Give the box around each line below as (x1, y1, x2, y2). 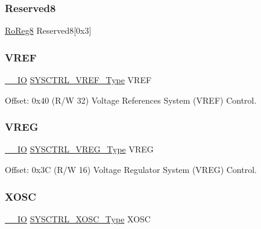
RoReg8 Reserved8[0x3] (5, 24, 92, 37)
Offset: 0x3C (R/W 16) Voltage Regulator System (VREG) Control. (5, 163, 257, 176)
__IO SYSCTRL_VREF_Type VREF (5, 74, 152, 86)
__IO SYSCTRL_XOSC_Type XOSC (5, 212, 151, 225)
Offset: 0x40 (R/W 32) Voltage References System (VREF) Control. (5, 93, 257, 106)
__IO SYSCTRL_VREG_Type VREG (5, 143, 154, 155)
